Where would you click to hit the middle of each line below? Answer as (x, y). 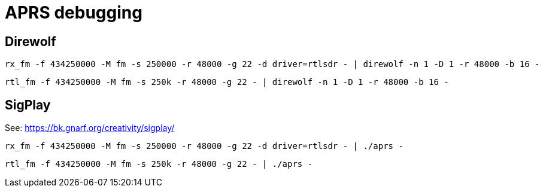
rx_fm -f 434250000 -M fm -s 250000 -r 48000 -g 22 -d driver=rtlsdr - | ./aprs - (204, 146)
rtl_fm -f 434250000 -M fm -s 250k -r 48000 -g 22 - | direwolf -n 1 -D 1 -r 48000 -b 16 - (227, 82)
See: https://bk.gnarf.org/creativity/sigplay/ (90, 128)
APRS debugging (74, 13)
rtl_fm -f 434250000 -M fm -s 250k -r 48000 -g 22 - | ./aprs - (159, 164)
